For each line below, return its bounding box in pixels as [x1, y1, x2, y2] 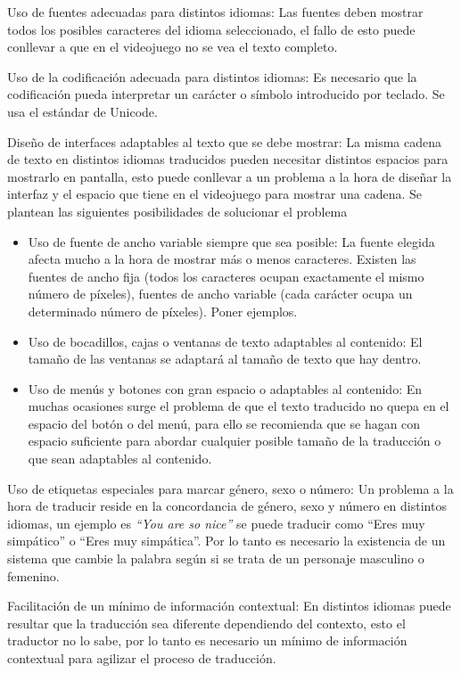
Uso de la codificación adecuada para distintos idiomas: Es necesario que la [7, 67, 417, 86]
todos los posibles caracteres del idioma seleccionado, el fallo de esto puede [7, 20, 416, 38]
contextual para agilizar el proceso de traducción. [7, 649, 276, 667]
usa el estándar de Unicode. [7, 102, 158, 120]
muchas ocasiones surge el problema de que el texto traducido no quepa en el [28, 397, 449, 415]
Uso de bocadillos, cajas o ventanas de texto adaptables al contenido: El [28, 332, 423, 350]
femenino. [7, 566, 60, 585]
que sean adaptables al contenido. [28, 449, 212, 468]
